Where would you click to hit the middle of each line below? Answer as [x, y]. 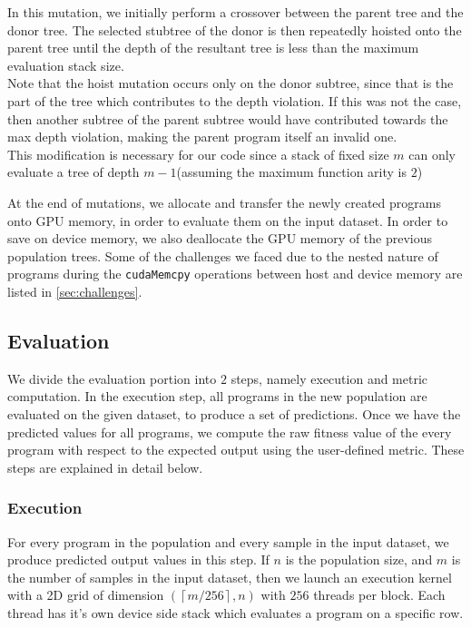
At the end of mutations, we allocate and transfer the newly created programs [224, 202]
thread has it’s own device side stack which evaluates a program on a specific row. [235, 612]
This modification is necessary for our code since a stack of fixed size [198, 154]
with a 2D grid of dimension [86, 595]
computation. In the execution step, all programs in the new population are [217, 396]
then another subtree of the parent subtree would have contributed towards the [228, 118]
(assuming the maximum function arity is [292, 172]
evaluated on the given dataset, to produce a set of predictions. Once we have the [234, 413]
